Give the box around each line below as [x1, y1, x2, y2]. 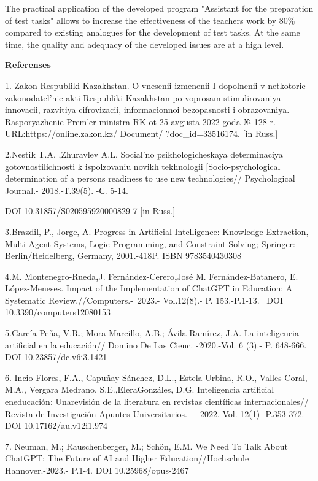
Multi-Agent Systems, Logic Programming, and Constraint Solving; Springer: [5, 237, 295, 250]
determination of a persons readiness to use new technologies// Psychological [5, 172, 295, 185]
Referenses [5, 58, 51, 71]
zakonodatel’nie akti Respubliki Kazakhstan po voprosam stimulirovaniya [5, 91, 281, 104]
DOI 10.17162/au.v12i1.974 [5, 419, 108, 432]
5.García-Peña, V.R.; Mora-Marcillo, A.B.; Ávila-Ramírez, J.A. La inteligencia [5, 326, 299, 339]
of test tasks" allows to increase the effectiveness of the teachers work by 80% [5, 13, 295, 26]
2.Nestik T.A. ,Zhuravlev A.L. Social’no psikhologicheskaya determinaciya [5, 147, 283, 160]
